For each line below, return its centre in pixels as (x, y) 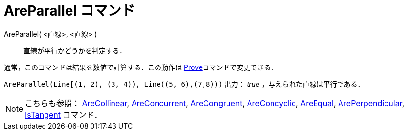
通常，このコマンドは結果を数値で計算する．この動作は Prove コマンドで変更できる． (141, 67)
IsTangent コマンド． (64, 115)
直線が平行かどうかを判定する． (75, 50)
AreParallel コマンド (69, 11)
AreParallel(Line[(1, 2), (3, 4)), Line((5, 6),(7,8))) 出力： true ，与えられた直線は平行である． (184, 84)
